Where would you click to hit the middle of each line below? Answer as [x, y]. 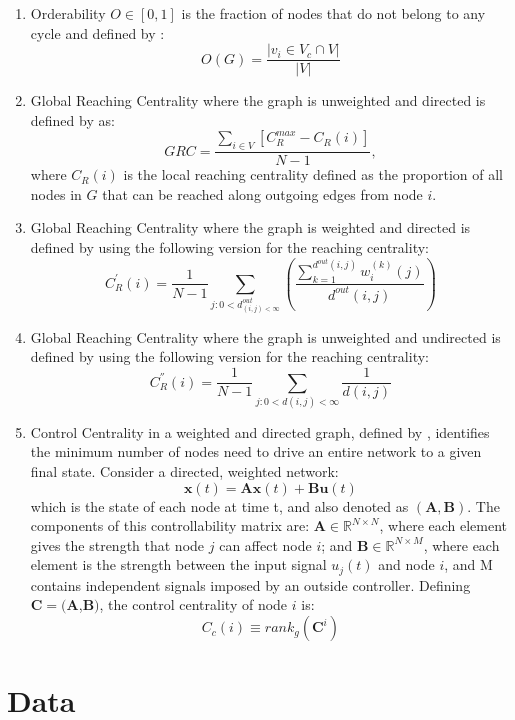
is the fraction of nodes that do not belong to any [333, 13]
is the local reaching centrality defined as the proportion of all [313, 174]
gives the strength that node [117, 544]
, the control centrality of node [193, 604]
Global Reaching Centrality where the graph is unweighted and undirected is [265, 336]
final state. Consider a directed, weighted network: [184, 471]
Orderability [68, 13]
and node [406, 564]
